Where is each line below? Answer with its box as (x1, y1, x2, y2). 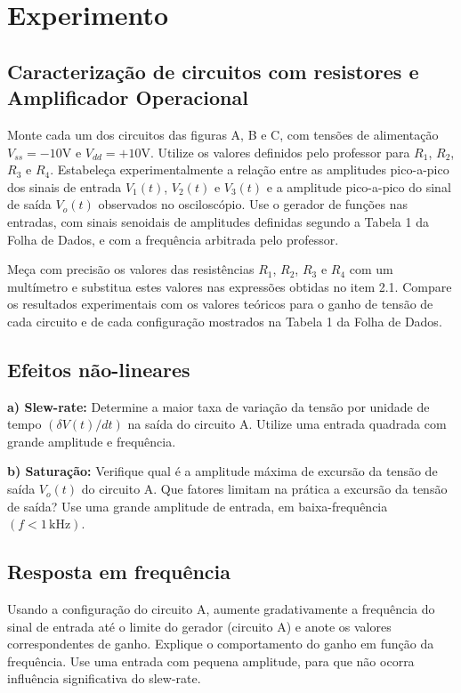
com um (349, 260, 393, 278)
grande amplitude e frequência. (7, 431, 176, 450)
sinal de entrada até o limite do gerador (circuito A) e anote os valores (7, 616, 392, 635)
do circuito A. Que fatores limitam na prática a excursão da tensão (81, 479, 448, 498)
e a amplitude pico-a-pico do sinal (266, 177, 451, 196)
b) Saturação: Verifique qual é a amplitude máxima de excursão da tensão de (7, 462, 438, 480)
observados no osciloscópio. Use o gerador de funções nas (98, 195, 408, 214)
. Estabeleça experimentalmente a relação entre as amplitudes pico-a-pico (50, 160, 449, 179)
